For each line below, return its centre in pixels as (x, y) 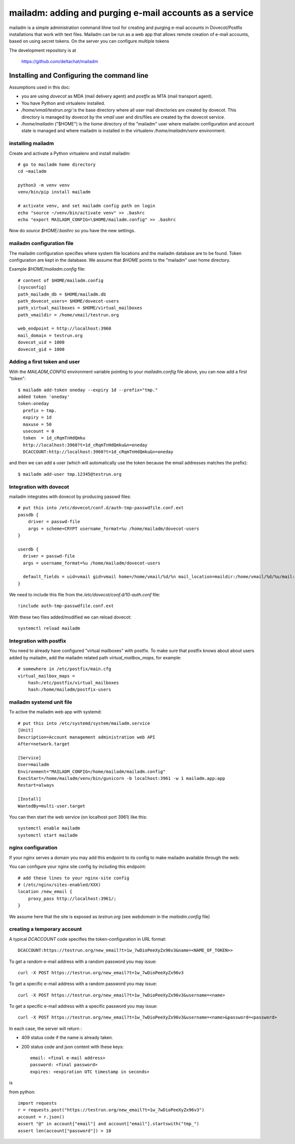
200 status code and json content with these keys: (73, 1047)
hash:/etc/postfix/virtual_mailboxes (73, 682)
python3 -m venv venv (44, 185)
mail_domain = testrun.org (50, 335)
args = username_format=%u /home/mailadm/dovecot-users (92, 563)
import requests (37, 1103)
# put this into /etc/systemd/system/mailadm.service (84, 723)
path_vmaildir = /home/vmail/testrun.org (68, 315)
